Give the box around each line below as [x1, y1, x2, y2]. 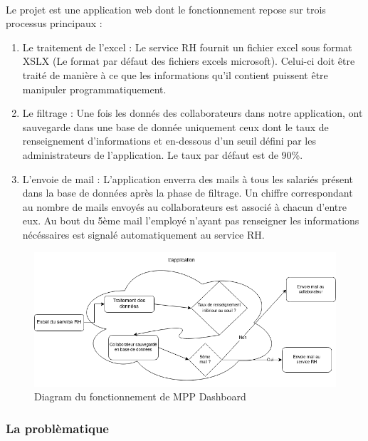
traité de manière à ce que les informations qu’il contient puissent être [22, 67, 328, 82]
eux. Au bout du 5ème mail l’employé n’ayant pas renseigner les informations [22, 213, 359, 228]
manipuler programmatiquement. [22, 81, 167, 96]
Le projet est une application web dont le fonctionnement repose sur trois [6, 1, 326, 16]
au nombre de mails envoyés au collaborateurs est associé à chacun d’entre [22, 199, 347, 214]
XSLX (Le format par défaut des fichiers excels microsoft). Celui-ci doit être [22, 53, 355, 68]
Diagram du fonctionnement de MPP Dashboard [34, 389, 246, 404]
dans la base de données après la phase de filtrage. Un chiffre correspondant [22, 185, 353, 200]
